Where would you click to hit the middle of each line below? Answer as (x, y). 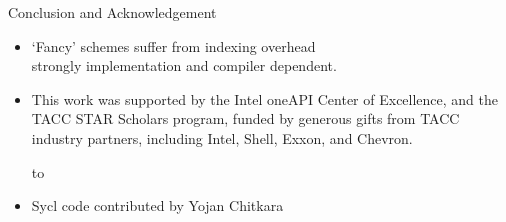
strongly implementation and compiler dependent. (184, 65)
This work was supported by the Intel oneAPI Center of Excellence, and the (265, 98)
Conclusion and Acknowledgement (112, 12)
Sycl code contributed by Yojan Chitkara (157, 205)
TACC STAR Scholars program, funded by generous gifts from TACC (245, 118)
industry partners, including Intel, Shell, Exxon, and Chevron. (222, 137)
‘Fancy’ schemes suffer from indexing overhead (173, 45)
